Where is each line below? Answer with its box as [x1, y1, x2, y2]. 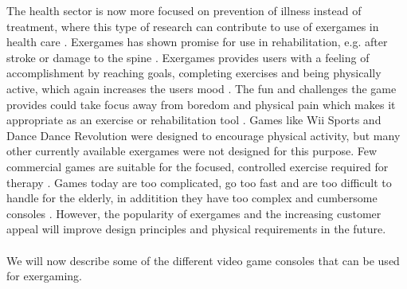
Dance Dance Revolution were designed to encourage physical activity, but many [6, 127, 401, 143]
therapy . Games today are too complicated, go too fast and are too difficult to [6, 174, 392, 190]
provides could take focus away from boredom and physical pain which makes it [6, 96, 396, 112]
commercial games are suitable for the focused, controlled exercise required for [6, 158, 389, 174]
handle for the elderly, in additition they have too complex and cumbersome [6, 189, 378, 206]
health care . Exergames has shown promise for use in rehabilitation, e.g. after [6, 33, 388, 50]
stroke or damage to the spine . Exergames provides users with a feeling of [6, 49, 370, 65]
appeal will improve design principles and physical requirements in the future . [6, 221, 386, 237]
